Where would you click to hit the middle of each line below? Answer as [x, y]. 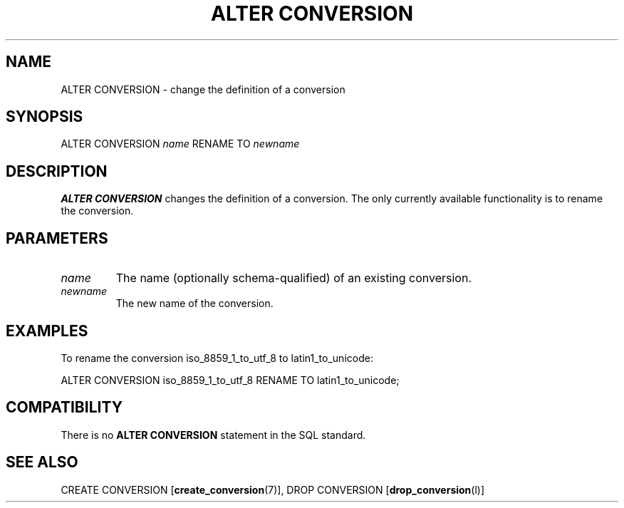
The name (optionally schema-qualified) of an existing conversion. [293, 278]
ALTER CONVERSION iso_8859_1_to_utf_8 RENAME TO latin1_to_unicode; [230, 380]
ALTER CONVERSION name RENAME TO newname [180, 144]
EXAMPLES [47, 331]
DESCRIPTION [57, 171]
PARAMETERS [57, 238]
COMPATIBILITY [64, 408]
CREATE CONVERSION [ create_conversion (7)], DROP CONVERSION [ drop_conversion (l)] [273, 489]
